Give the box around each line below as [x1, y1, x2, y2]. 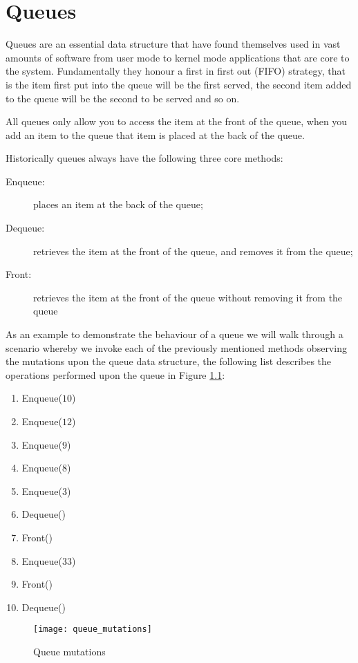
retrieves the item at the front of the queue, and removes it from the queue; [33, 243, 353, 258]
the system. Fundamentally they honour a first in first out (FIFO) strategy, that [6, 64, 346, 78]
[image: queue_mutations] [33, 624, 152, 635]
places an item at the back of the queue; [33, 197, 203, 212]
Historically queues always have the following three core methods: [6, 151, 283, 165]
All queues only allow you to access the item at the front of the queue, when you [6, 114, 348, 129]
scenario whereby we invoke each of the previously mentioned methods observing [6, 340, 347, 355]
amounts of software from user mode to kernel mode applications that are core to [6, 50, 350, 64]
